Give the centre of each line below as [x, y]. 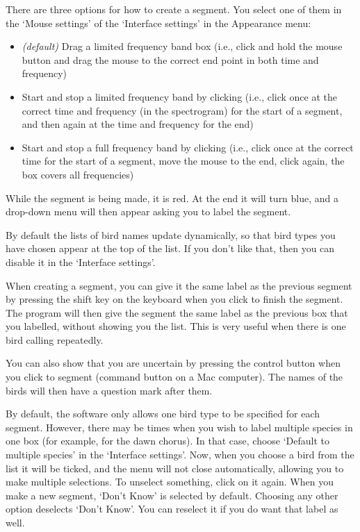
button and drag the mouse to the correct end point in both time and [170, 59]
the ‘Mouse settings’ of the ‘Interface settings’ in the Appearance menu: [158, 23]
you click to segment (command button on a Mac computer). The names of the [174, 377]
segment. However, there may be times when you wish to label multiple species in [179, 427]
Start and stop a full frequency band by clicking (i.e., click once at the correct [188, 147]
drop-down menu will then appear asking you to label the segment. [148, 211]
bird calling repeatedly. [55, 339]
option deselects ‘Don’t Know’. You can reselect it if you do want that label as [172, 509]
